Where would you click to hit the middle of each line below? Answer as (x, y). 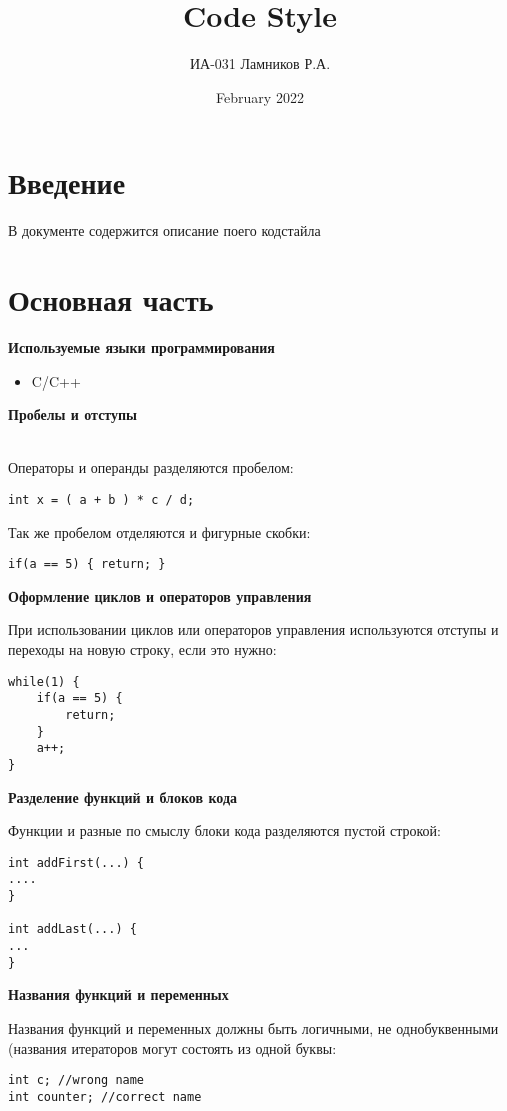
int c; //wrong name (76, 1080)
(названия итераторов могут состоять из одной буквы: (172, 1047)
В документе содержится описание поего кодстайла (164, 230)
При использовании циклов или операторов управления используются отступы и (253, 629)
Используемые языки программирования (141, 346)
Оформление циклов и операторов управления (160, 595)
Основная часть (111, 299)
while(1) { (44, 681)
